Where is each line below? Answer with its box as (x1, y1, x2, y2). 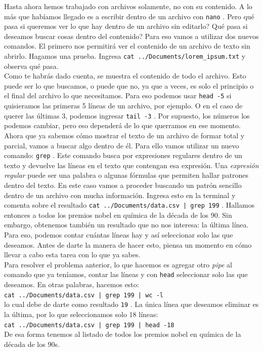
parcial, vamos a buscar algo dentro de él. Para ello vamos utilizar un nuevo (4, 140, 239, 150)
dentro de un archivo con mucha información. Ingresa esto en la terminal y (4, 189, 236, 200)
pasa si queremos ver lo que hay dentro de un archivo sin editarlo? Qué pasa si (4, 21, 248, 31)
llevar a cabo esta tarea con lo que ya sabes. (4, 249, 141, 260)
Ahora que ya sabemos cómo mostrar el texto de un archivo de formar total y (4, 130, 245, 140)
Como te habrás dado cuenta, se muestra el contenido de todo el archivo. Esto (4, 70, 246, 81)
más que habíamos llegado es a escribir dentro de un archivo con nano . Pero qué (4, 11, 254, 21)
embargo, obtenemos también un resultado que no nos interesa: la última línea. (4, 219, 249, 230)
